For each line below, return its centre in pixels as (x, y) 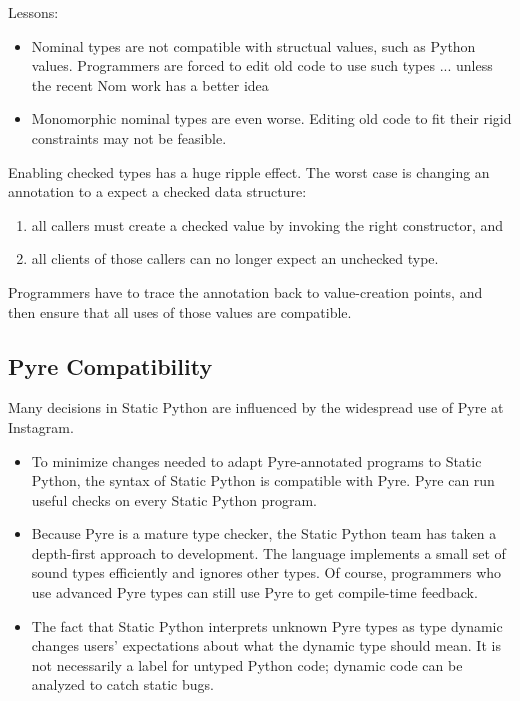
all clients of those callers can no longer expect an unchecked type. (235, 258)
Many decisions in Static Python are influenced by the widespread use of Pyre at (256, 407)
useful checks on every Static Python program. (174, 499)
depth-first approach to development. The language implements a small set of (268, 552)
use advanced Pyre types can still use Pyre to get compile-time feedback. (254, 592)
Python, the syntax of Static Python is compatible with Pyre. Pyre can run (263, 480)
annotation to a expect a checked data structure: (157, 191)
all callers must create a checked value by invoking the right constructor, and (267, 224)
